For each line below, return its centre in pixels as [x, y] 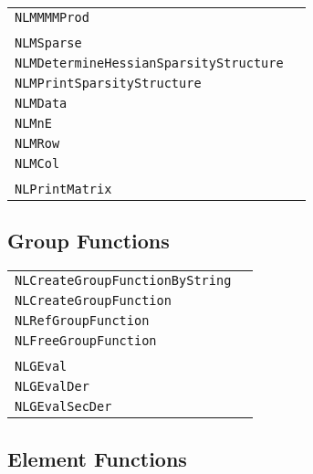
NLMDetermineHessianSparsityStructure [149, 63]
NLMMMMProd [52, 17]
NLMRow [37, 143]
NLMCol [37, 163]
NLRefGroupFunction [82, 321]
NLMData [41, 103]
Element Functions [97, 458]
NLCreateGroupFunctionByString [123, 281]
